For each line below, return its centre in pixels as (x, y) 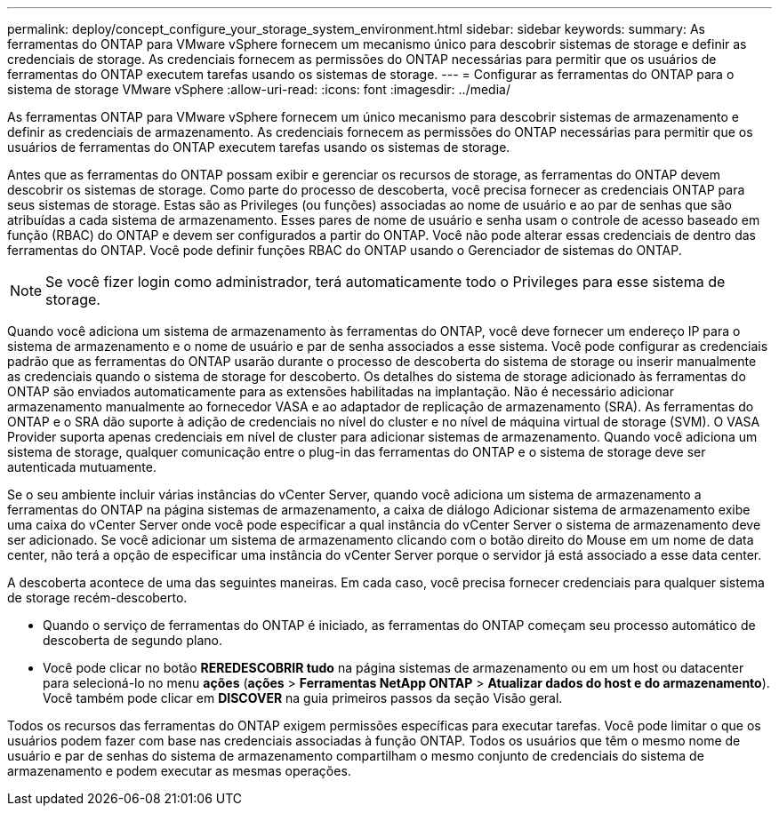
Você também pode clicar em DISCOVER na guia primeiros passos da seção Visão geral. (303, 698)
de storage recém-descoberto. (97, 598)
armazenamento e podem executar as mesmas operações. (179, 771)
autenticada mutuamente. (82, 467)
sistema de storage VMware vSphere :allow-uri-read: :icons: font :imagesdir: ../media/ (259, 89)
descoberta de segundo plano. (133, 640)
